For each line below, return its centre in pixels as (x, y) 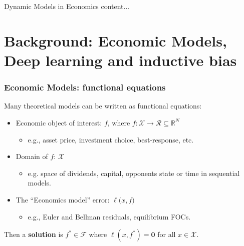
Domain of (32, 156)
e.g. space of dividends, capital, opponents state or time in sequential (134, 173)
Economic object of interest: (59, 122)
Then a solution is (34, 234)
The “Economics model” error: (63, 199)
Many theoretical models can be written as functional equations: (103, 106)
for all (167, 234)
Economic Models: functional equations (85, 87)
